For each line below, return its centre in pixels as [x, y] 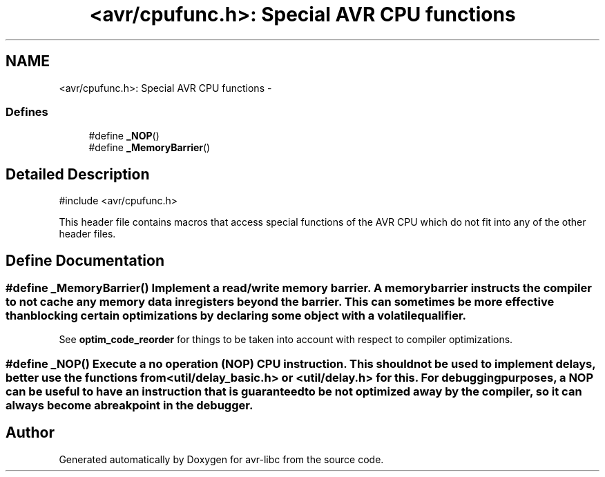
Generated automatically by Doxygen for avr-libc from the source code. [221, 459]
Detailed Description [78, 174]
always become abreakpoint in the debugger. [129, 405]
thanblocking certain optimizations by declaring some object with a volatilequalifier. [236, 316]
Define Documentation [85, 260]
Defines [27, 111]
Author [30, 433]
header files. [87, 234]
